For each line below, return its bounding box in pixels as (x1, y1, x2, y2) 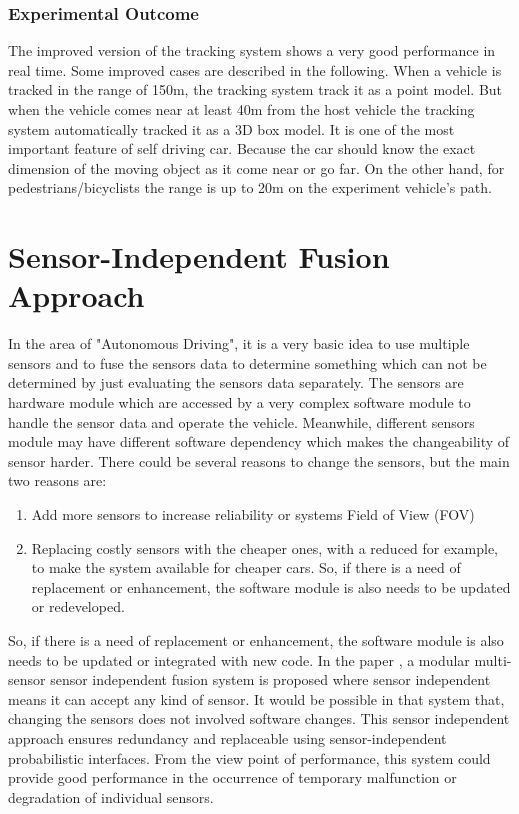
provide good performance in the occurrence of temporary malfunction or (8, 767, 457, 788)
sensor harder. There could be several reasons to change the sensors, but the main (8, 450, 510, 471)
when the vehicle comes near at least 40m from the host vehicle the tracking (8, 99, 475, 119)
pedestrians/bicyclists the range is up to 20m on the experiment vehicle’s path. (8, 177, 492, 198)
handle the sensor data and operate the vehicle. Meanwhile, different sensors (8, 411, 475, 432)
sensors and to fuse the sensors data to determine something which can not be (8, 352, 487, 373)
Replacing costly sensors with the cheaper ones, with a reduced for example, (31, 537, 498, 558)
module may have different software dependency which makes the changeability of (8, 431, 510, 452)
